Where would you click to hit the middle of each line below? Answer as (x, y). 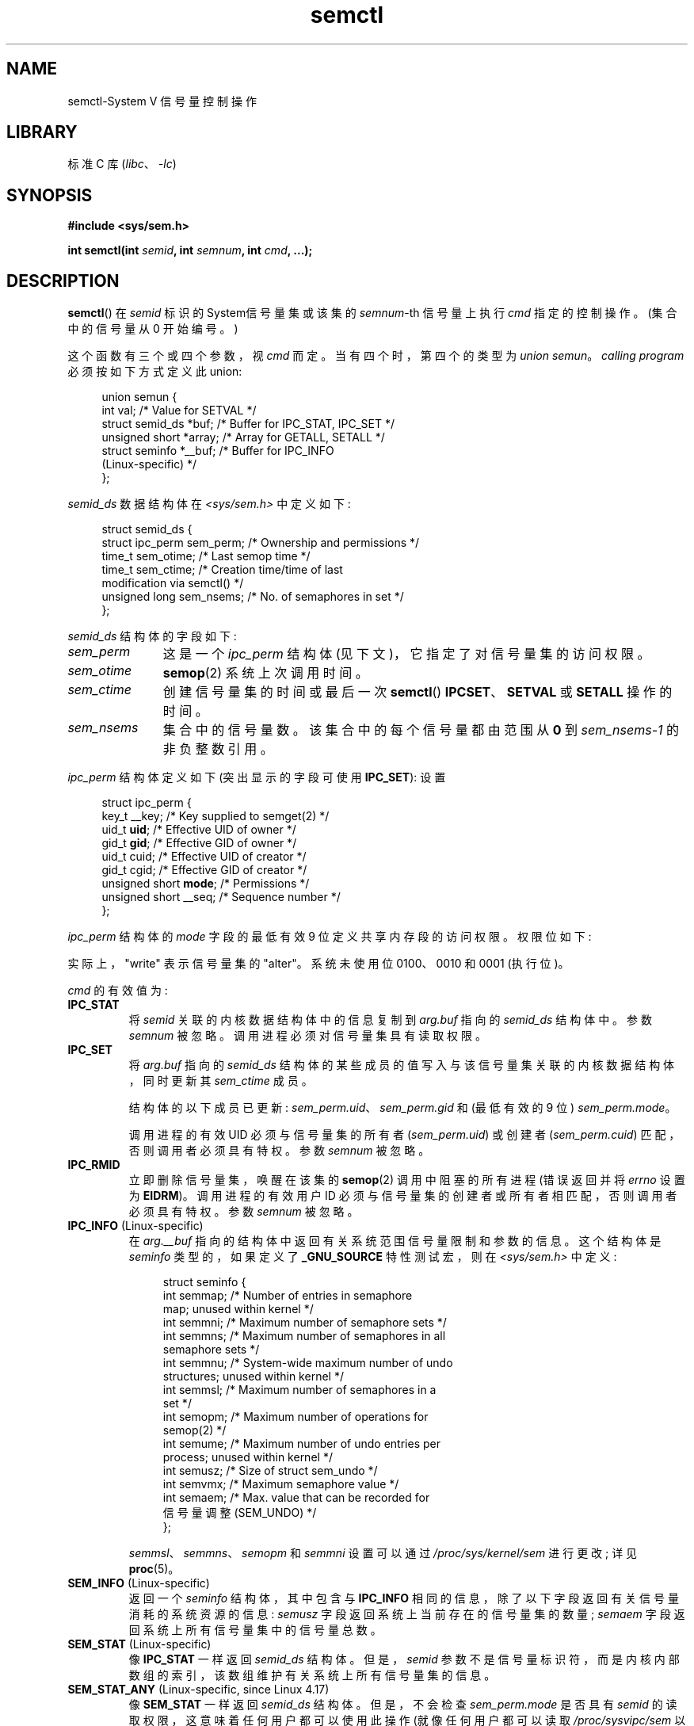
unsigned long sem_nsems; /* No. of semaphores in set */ (253, 597)
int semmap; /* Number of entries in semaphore (288, 1296)
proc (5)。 (154, 1569)
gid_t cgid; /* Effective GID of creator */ (204, 870)
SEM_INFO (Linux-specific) (139, 1583)
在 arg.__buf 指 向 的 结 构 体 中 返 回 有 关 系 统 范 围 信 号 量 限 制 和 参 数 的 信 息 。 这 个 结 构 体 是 (395, 1241)
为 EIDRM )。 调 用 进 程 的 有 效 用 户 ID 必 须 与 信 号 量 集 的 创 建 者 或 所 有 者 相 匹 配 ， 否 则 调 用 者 (403, 1196)
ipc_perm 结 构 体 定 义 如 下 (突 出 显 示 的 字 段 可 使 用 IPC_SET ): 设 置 (257, 777)
